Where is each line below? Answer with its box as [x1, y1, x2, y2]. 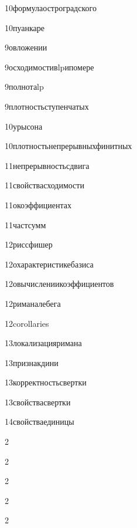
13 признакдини [5, 356, 59, 368]
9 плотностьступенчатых [5, 100, 89, 112]
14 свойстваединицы [5, 415, 74, 428]
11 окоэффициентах [5, 198, 71, 211]
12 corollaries [5, 317, 49, 329]
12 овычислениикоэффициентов [5, 277, 114, 290]
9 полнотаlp [5, 80, 44, 93]
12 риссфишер [5, 238, 53, 251]
